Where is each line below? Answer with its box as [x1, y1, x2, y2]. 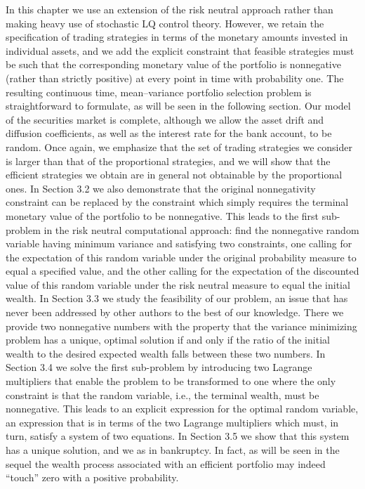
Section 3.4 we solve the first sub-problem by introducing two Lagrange [6, 360, 312, 374]
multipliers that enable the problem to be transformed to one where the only [6, 374, 336, 389]
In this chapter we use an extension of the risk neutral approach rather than [6, 2, 333, 16]
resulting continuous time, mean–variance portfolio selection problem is [6, 84, 312, 99]
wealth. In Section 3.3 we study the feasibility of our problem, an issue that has [6, 291, 348, 306]
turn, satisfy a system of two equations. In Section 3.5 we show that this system [6, 429, 350, 443]
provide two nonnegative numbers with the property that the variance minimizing [6, 318, 357, 333]
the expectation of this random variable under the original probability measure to [6, 249, 357, 264]
